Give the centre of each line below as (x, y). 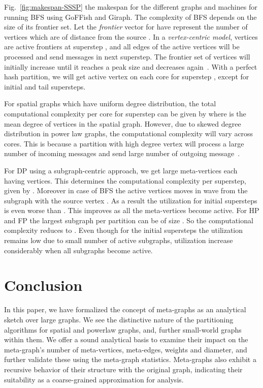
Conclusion (43, 285)
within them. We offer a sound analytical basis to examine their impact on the (126, 339)
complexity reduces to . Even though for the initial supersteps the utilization (124, 230)
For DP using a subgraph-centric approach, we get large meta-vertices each (121, 170)
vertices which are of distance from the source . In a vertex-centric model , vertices (131, 36)
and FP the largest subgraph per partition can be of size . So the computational (129, 220)
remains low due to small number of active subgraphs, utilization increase (119, 240)
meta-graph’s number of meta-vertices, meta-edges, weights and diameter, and (126, 349)
